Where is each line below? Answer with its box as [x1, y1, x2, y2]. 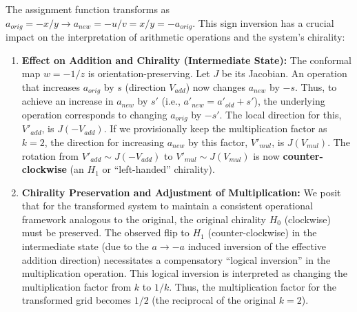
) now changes [185, 79, 246, 94]
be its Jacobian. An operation [221, 66, 347, 81]
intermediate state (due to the [21, 239, 149, 253]
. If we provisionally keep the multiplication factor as [103, 121, 327, 136]
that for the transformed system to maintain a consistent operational [21, 198, 313, 213]
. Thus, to [294, 79, 337, 94]
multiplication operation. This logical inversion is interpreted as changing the [21, 266, 348, 280]
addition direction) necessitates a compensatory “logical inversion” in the [21, 252, 331, 267]
